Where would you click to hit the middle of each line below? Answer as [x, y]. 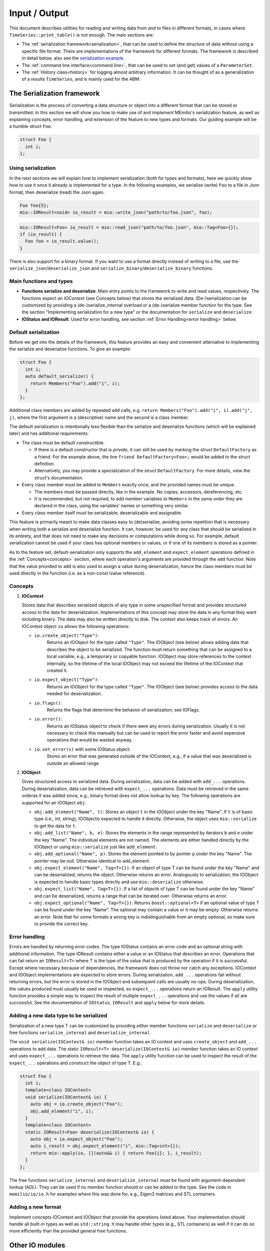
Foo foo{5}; [34, 205]
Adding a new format [35, 1207]
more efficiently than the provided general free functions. [68, 1231]
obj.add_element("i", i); [62, 1111]
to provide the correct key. [61, 924]
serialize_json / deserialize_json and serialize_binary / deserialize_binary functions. [111, 268]
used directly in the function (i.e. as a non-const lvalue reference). [77, 573]
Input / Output [39, 13]
